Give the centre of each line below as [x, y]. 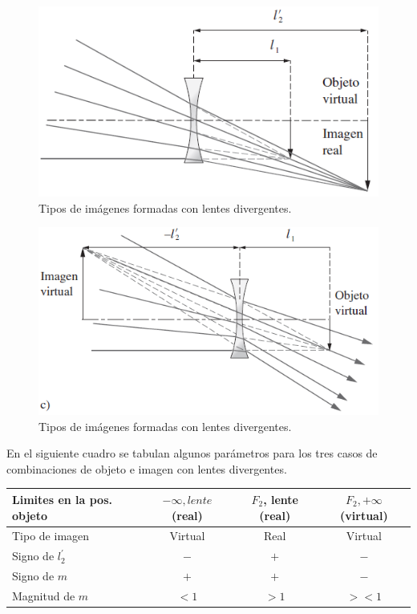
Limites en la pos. [62, 499]
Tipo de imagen [51, 536]
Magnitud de [44, 595]
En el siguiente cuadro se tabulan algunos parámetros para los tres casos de [192, 453]
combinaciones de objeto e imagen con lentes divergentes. [147, 468]
